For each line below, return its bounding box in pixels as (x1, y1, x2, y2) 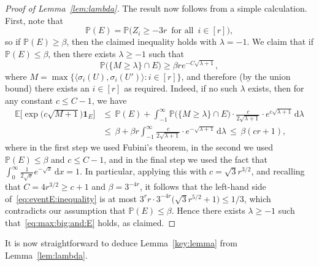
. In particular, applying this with (80, 165, 207, 178)
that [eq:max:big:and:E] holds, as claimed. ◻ (5, 216, 176, 229)
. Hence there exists (171, 204, 245, 217)
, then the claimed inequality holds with (66, 35, 217, 48)
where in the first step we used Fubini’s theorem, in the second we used (5, 140, 274, 153)
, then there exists (48, 47, 116, 60)
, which (244, 192, 271, 205)
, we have (91, 93, 127, 106)
